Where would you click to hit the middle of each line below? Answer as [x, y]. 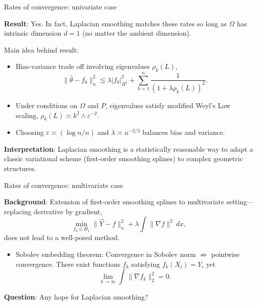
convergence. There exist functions [68, 264]
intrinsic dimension [33, 33]
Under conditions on [46, 105]
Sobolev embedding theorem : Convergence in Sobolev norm [106, 254]
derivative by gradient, [68, 211]
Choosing [30, 132]
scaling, [27, 115]
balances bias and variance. [184, 132]
